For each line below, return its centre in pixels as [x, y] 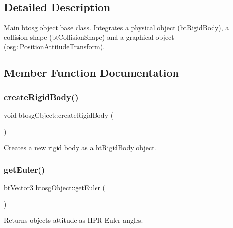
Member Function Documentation [92, 73]
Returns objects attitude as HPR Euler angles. [74, 220]
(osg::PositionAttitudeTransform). [55, 46]
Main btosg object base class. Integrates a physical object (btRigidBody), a [116, 27]
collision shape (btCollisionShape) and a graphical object [89, 37]
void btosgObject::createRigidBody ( [59, 114]
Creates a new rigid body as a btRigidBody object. [80, 148]
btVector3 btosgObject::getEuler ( [55, 187]
